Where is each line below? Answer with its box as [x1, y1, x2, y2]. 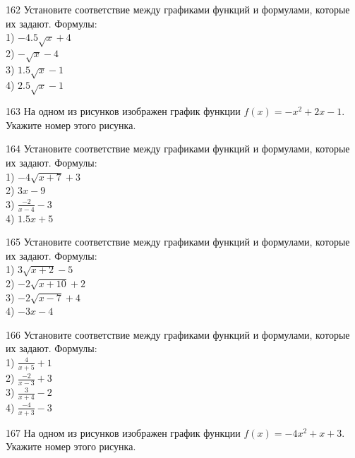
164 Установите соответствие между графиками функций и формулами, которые [6, 141, 350, 156]
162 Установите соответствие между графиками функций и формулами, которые [6, 2, 350, 16]
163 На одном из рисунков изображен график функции [6, 104, 241, 119]
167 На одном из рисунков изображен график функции [6, 425, 241, 440]
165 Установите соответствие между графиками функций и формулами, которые [6, 234, 350, 249]
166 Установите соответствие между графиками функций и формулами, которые [6, 327, 350, 342]
